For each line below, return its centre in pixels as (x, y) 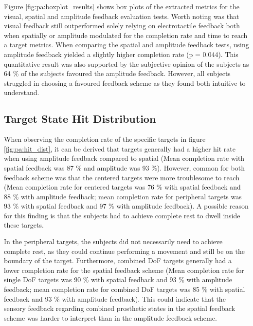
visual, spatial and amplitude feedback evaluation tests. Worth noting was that (122, 16)
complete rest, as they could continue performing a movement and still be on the (124, 251)
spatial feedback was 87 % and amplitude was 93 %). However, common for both (124, 167)
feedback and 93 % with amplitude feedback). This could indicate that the (115, 298)
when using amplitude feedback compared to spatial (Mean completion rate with (124, 158)
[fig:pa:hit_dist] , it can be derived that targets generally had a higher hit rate (120, 148)
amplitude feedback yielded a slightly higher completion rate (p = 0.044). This (121, 54)
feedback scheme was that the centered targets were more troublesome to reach (122, 177)
